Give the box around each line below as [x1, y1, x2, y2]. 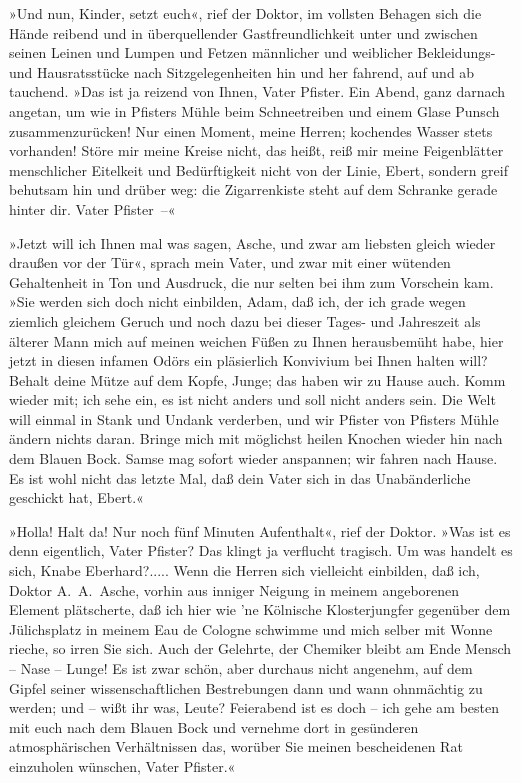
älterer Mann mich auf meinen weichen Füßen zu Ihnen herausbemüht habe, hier [9, 330, 504, 351]
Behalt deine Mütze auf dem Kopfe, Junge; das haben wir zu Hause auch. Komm [9, 369, 506, 390]
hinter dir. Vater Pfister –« [9, 198, 176, 219]
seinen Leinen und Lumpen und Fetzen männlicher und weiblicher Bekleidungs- [9, 42, 496, 63]
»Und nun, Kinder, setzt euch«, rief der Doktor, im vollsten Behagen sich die [9, 3, 482, 23]
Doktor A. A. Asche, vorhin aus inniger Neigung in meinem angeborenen [9, 579, 460, 600]
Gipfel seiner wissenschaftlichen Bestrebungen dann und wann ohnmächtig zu [9, 677, 483, 698]
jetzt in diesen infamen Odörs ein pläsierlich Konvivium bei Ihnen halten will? [9, 350, 488, 371]
